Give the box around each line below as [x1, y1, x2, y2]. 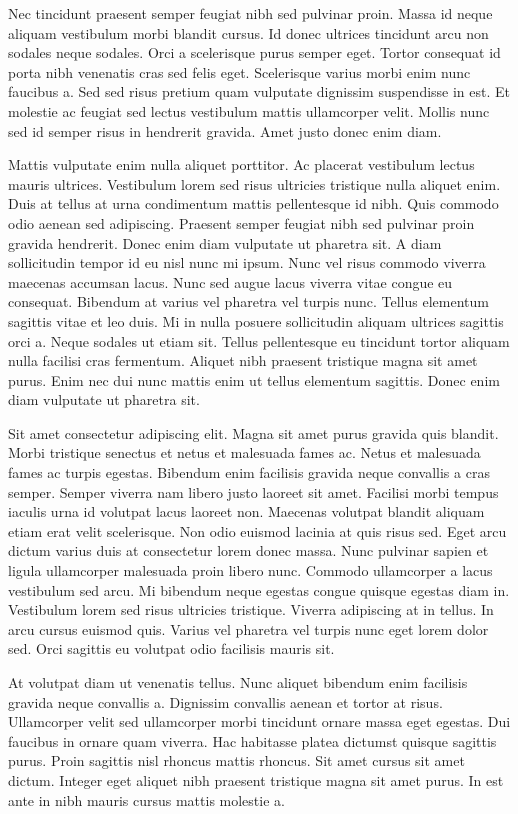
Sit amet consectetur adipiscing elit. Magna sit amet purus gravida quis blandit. [8, 422, 499, 443]
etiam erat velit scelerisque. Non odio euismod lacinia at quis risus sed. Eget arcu [8, 520, 507, 541]
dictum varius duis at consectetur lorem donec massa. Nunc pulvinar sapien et [8, 540, 489, 561]
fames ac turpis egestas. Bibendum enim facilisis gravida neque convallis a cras [8, 462, 490, 483]
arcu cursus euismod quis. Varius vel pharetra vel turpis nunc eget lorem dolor [8, 618, 489, 639]
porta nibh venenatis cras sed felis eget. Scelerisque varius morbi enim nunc [8, 61, 471, 82]
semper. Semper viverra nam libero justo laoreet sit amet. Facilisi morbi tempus [8, 481, 499, 502]
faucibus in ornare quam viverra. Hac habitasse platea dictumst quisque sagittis [8, 730, 497, 751]
